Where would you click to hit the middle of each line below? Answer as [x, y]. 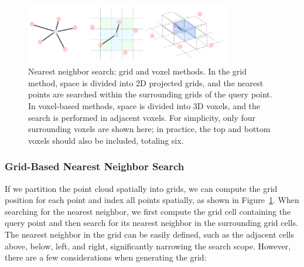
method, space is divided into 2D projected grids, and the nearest [146, 82]
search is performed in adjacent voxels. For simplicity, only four [142, 117]
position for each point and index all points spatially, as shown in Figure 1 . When [152, 200]
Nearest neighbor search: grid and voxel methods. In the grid [137, 71]
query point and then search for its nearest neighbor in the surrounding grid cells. [151, 223]
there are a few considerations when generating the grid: [106, 257]
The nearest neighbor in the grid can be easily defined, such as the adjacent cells [149, 234]
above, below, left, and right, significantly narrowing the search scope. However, [148, 246]
